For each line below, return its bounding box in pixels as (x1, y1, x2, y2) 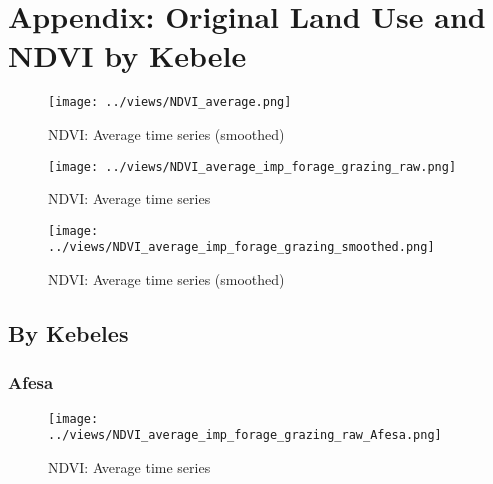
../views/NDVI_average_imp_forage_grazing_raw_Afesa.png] (48, 428, 442, 443)
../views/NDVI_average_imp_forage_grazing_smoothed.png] (48, 240, 435, 255)
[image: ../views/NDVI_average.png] (48, 95, 292, 110)
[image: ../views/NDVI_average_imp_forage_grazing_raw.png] (48, 159, 457, 174)
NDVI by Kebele (8, 35, 247, 76)
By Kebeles (8, 318, 129, 349)
